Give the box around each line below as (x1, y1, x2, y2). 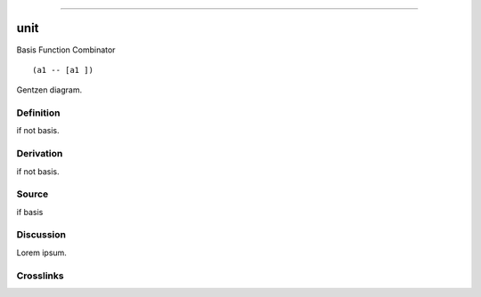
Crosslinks (16, 269, 64, 282)
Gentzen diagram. (16, 84, 83, 95)
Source (16, 188, 49, 200)
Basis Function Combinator (16, 44, 116, 55)
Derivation (16, 148, 63, 160)
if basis (16, 206, 44, 217)
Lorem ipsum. (16, 247, 67, 258)
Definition (16, 107, 61, 119)
